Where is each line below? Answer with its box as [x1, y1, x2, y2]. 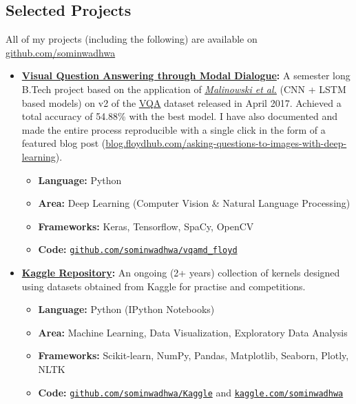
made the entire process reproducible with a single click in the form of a [21, 122, 326, 137]
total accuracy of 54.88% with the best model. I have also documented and [21, 109, 338, 123]
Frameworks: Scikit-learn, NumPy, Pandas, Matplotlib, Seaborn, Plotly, [38, 348, 349, 363]
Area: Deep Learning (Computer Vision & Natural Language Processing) [38, 196, 350, 210]
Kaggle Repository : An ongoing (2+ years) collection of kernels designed [21, 265, 340, 279]
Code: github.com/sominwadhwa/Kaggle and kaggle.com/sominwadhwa [38, 385, 344, 399]
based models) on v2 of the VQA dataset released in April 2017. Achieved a [21, 95, 342, 110]
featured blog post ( [21, 136, 106, 150]
